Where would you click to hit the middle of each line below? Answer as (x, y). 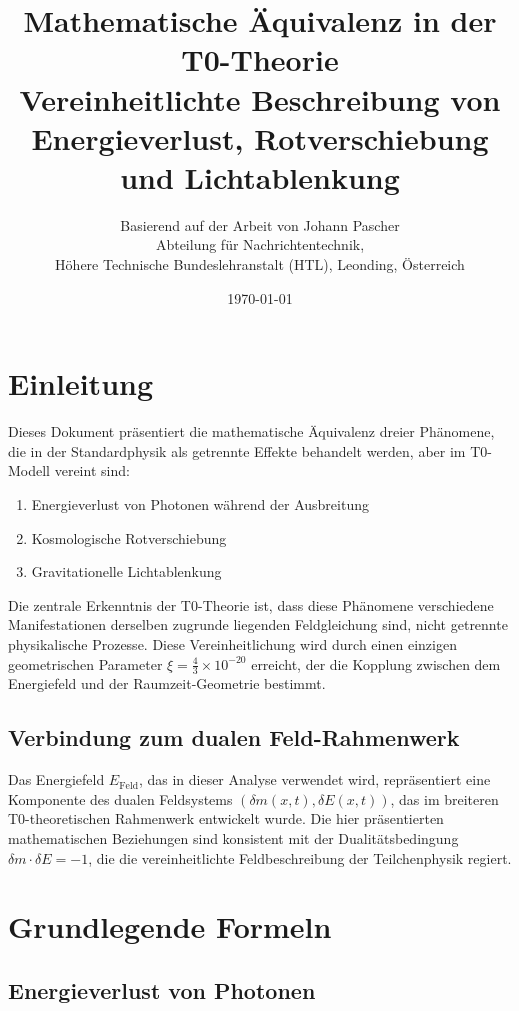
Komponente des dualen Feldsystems (120, 798)
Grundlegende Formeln (170, 926)
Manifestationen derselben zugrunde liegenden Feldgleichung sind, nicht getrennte (258, 624)
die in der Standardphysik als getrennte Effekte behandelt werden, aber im (237, 450)
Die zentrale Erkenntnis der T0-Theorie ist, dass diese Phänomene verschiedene (251, 604)
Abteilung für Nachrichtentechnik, (260, 244)
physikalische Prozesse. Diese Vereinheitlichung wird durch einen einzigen (232, 643)
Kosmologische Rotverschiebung (129, 537)
